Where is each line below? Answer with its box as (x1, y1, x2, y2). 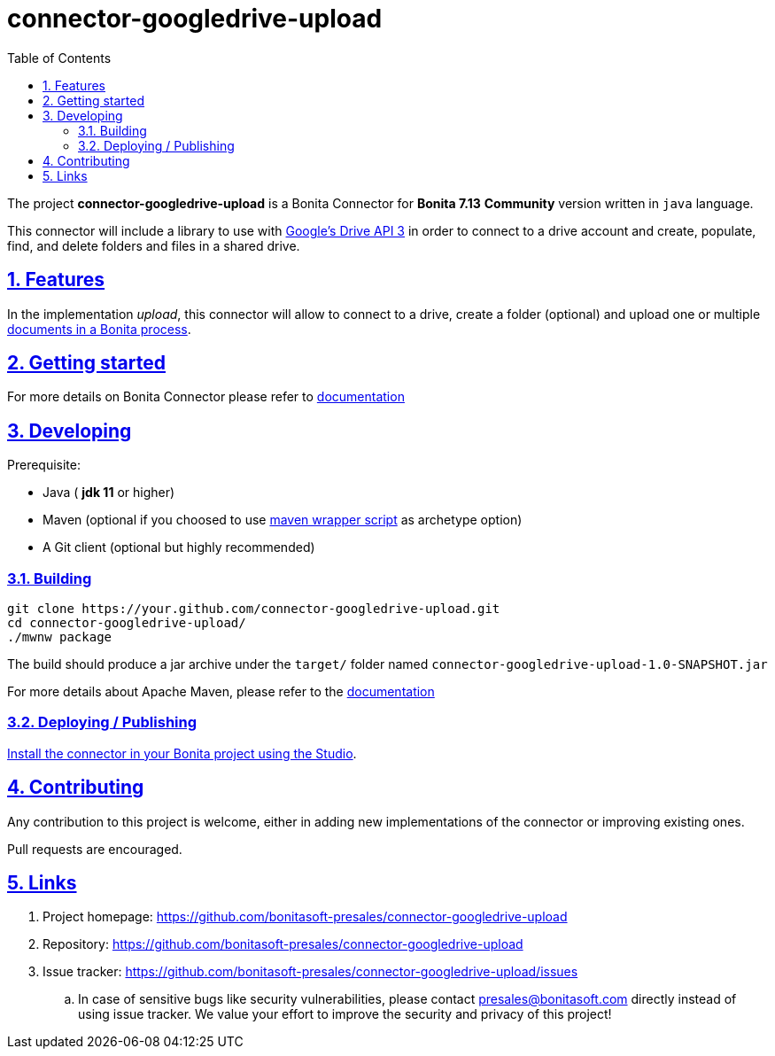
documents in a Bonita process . (7, 321, 191, 337)
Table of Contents (7, 50, 112, 66)
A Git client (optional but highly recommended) (43, 540, 315, 555)
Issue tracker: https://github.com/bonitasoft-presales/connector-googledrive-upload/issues (43, 964, 578, 980)
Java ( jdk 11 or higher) (43, 485, 175, 501)
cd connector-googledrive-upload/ (7, 616, 246, 631)
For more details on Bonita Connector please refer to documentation (7, 389, 405, 405)
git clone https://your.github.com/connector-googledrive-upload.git (7, 602, 500, 617)
